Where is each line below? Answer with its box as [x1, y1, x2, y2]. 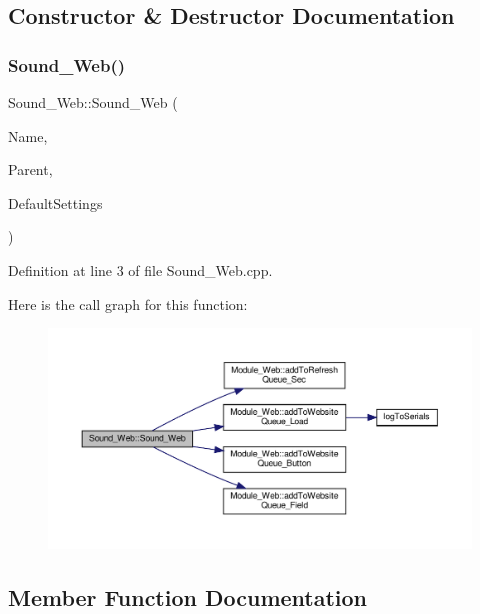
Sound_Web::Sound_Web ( [8, 92, 178, 112]
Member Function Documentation [8, 581, 368, 612]
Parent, [8, 159, 53, 180]
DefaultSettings [8, 192, 103, 213]
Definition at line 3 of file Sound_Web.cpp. [8, 259, 273, 280]
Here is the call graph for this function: [8, 293, 248, 314]
